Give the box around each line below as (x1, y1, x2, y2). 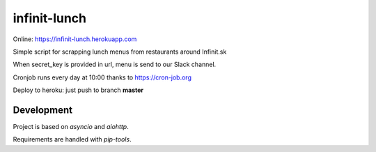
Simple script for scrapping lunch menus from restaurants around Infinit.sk (13, 47, 227, 56)
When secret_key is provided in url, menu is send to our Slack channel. (13, 60, 217, 69)
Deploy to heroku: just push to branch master (13, 86, 144, 94)
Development (13, 104, 73, 116)
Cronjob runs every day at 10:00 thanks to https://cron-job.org (13, 73, 191, 82)
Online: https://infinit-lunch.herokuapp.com (13, 35, 137, 43)
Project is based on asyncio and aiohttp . (13, 123, 129, 131)
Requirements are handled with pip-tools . (13, 135, 132, 144)
